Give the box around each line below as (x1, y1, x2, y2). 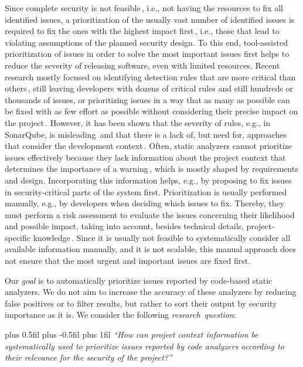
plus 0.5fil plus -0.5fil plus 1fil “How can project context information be (5, 328, 258, 341)
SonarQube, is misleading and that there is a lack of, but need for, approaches (5, 128, 287, 140)
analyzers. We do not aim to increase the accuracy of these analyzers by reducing (5, 286, 297, 298)
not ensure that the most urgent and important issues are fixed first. (5, 254, 251, 267)
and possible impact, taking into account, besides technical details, (5, 220, 244, 232)
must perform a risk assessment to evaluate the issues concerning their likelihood (5, 208, 295, 220)
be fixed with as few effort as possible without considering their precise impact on (5, 105, 298, 117)
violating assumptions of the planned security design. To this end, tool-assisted (5, 36, 288, 48)
